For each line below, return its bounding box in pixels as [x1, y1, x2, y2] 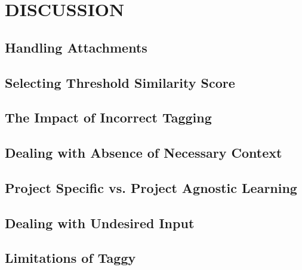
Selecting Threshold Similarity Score [5, 73, 235, 91]
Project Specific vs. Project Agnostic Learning [5, 178, 297, 197]
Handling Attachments [5, 38, 147, 56]
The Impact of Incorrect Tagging [5, 108, 212, 127]
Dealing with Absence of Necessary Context [5, 143, 282, 162]
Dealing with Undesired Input [5, 213, 195, 232]
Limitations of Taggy [5, 248, 136, 267]
